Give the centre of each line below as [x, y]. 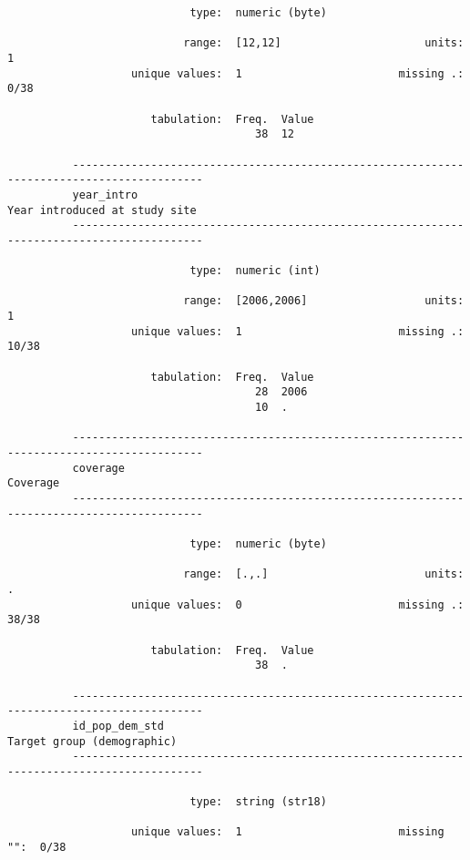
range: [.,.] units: [324, 574]
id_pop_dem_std [118, 726]
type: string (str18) [258, 802]
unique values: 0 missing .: [298, 604]
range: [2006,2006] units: [324, 301]
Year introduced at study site [102, 210]
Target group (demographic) [92, 741]
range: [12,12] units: [324, 43]
